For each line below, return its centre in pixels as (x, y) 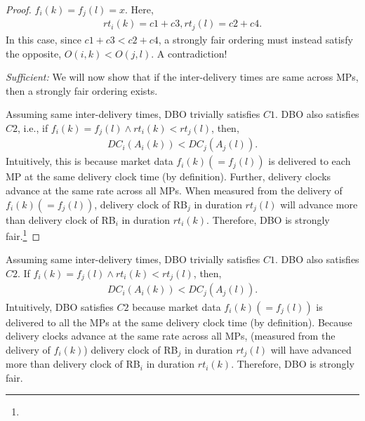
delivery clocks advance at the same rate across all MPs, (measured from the (171, 336)
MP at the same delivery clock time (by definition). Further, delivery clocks (168, 176)
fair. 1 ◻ (23, 235)
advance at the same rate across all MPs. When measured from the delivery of (174, 190)
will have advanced (311, 349)
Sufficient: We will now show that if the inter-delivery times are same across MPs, (182, 77)
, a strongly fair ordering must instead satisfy (255, 39)
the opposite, (34, 53)
